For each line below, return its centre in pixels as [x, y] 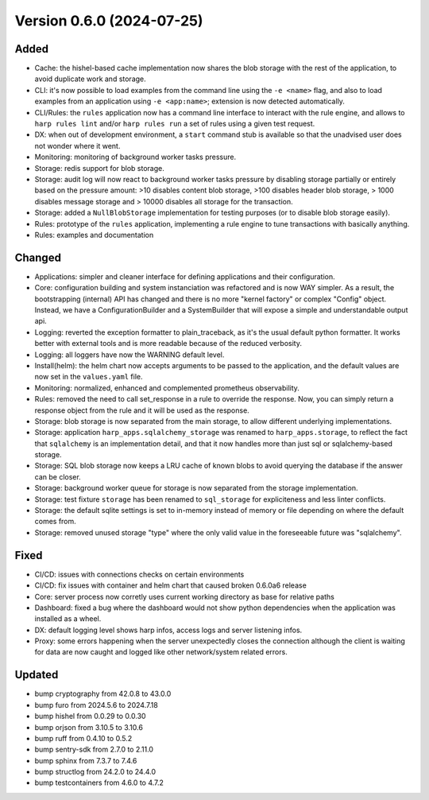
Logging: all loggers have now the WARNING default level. [129, 355]
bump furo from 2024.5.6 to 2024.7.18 [96, 705]
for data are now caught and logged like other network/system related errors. [161, 652]
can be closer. [58, 476]
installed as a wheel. [68, 619]
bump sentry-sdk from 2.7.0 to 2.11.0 [94, 750]
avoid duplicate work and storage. [90, 79]
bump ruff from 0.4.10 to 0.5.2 [83, 738]
